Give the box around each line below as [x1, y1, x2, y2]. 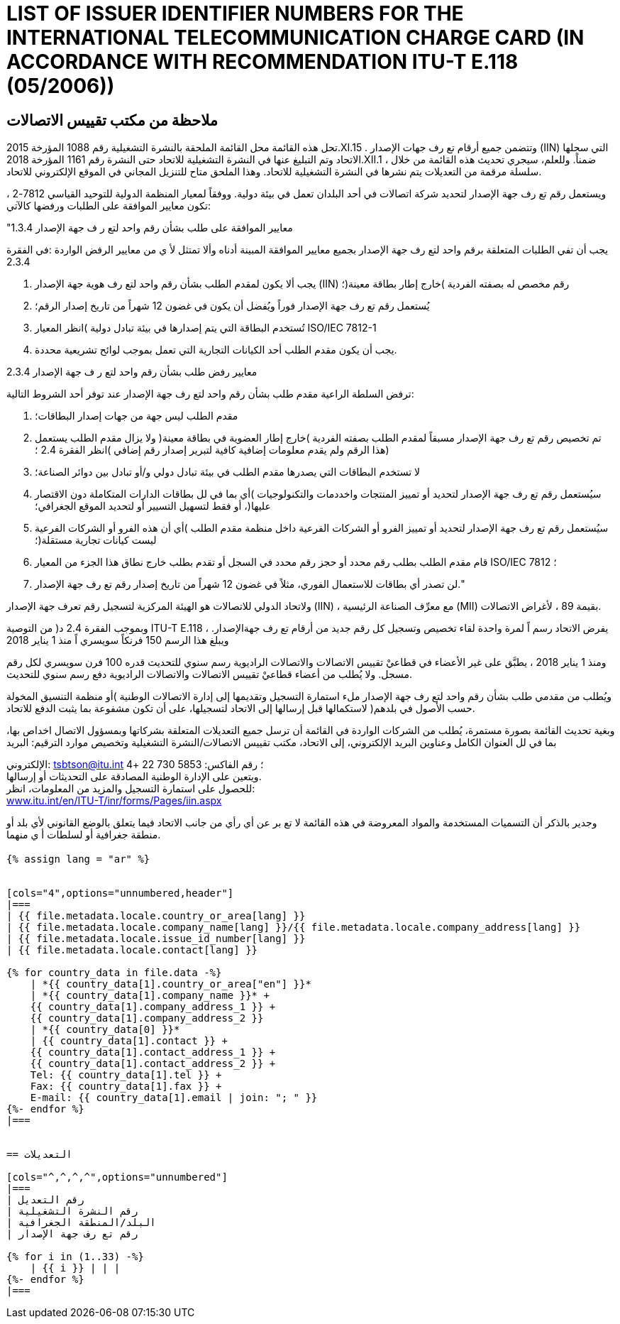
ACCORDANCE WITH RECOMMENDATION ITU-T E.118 [6, 50, 519, 74]
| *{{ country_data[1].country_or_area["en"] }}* [30, 978, 311, 990]
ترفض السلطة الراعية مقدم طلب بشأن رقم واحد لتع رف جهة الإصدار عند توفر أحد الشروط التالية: [6, 388, 414, 400]
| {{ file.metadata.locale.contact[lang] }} [6, 943, 258, 956]
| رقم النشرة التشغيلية [6, 1205, 138, 1217]
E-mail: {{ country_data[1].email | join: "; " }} [30, 1091, 318, 1103]
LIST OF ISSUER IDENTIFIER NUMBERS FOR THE [6, 1, 464, 26]
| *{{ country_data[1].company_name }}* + [30, 989, 270, 1001]
